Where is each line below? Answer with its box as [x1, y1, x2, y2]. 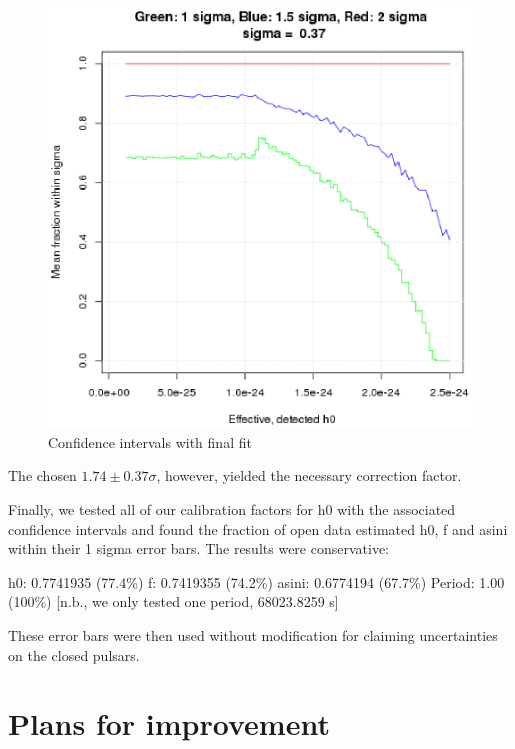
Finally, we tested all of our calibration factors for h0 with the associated [8, 499, 456, 520]
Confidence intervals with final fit [48, 431, 252, 452]
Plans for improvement [8, 703, 330, 744]
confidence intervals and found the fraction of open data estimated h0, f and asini [8, 518, 508, 539]
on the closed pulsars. [8, 644, 140, 665]
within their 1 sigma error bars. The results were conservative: [8, 538, 389, 559]
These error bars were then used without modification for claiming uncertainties [8, 625, 498, 645]
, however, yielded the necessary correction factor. [156, 465, 462, 486]
